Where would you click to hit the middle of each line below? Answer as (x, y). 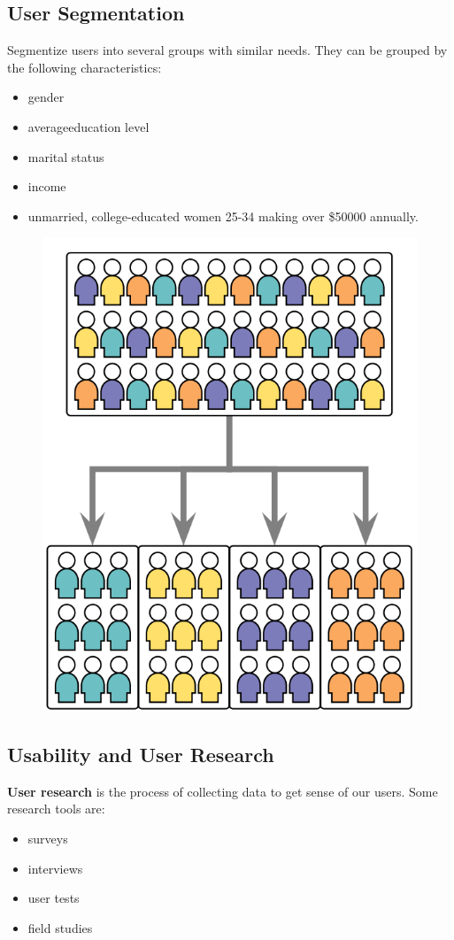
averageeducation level (88, 126)
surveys (48, 838)
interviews (55, 868)
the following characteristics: (85, 67)
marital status (66, 156)
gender (46, 97)
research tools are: (56, 809)
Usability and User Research (141, 754)
